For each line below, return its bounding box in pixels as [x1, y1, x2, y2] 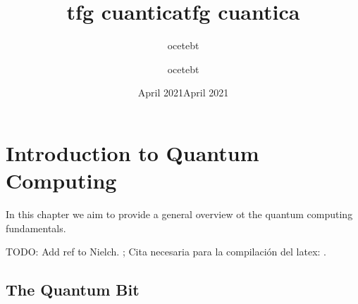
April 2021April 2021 [137, 85, 229, 100]
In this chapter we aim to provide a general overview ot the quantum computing [6, 207, 353, 222]
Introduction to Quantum [6, 138, 259, 167]
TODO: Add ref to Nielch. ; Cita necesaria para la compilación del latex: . [6, 244, 326, 259]
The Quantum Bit [6, 279, 140, 300]
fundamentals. [6, 220, 66, 235]
